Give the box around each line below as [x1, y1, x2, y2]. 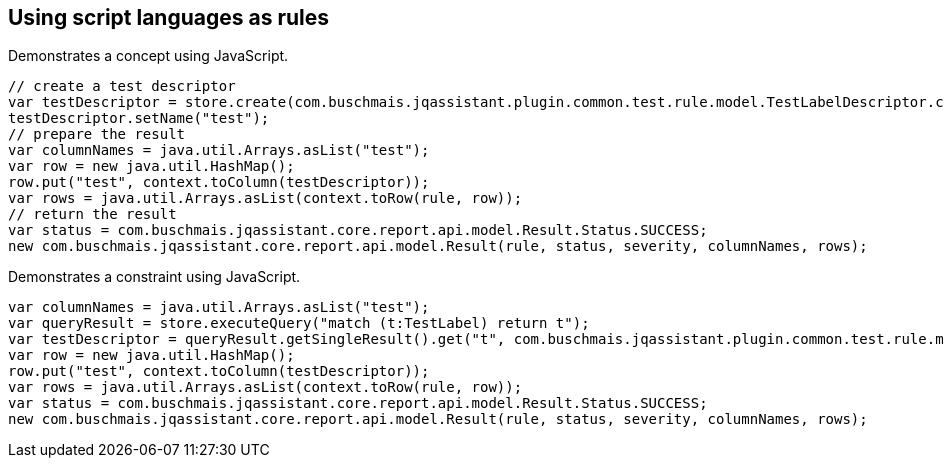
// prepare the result [8, 126, 186, 143]
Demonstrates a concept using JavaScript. [8, 47, 289, 65]
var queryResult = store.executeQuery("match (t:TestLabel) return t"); [8, 315, 590, 332]
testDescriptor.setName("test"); [8, 110, 270, 127]
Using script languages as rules [8, 5, 330, 30]
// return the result [8, 206, 177, 223]
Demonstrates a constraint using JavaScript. [8, 268, 301, 286]
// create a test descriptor [8, 78, 236, 95]
